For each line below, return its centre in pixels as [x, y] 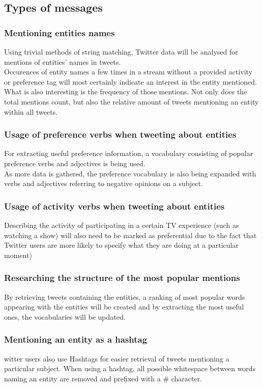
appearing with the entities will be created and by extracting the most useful [124, 307]
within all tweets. [31, 111]
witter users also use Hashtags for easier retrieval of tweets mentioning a [117, 358]
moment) [18, 255]
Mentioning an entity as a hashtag [76, 339]
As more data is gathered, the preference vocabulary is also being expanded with [130, 173]
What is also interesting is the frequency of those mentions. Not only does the [126, 92]
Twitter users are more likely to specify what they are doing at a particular [121, 245]
